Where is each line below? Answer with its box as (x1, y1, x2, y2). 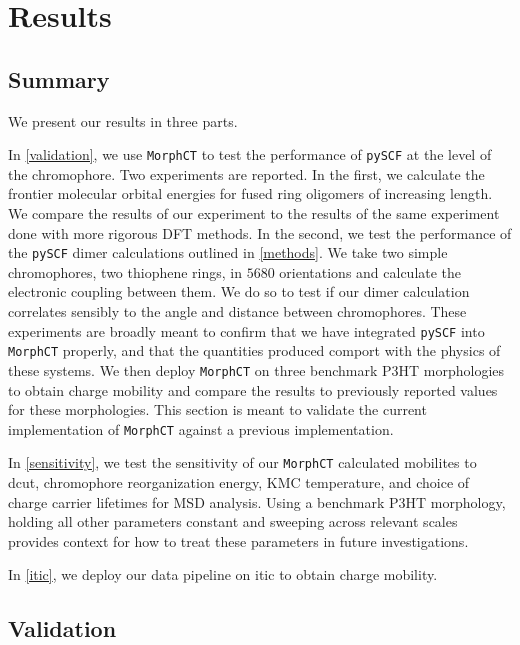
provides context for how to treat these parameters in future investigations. (8, 530, 469, 551)
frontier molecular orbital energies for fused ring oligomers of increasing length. (8, 183, 493, 204)
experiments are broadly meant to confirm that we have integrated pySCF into (8, 320, 485, 341)
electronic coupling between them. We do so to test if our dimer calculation (8, 281, 470, 302)
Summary (8, 63, 110, 94)
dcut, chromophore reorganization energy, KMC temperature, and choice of (8, 472, 470, 493)
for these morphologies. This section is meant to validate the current (8, 399, 427, 420)
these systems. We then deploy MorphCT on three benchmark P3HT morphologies (8, 359, 505, 380)
